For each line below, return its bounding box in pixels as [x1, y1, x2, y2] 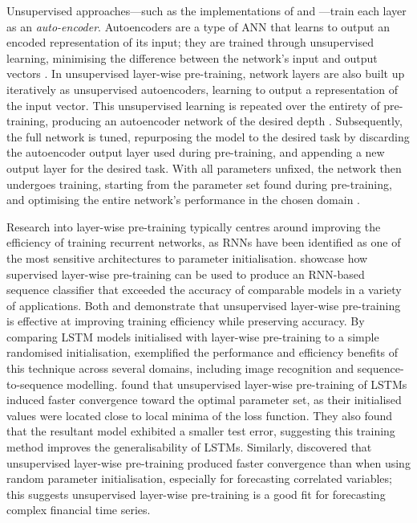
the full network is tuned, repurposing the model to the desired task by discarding [6, 128, 410, 145]
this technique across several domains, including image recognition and [6, 360, 354, 377]
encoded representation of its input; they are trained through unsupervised [6, 34, 374, 51]
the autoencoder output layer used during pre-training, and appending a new [6, 144, 385, 161]
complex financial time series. [6, 501, 151, 518]
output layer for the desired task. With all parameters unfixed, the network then [6, 159, 402, 176]
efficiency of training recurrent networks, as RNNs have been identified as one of [6, 234, 401, 251]
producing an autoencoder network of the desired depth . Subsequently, [51, 112, 403, 129]
